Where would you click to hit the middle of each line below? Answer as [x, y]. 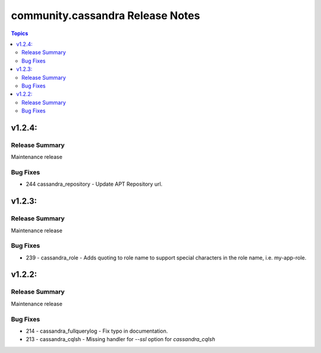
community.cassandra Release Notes [106, 15]
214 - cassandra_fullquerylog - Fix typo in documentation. [97, 331]
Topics [20, 33]
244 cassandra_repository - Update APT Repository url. [94, 184]
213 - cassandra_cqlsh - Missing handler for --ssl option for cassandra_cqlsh [120, 339]
